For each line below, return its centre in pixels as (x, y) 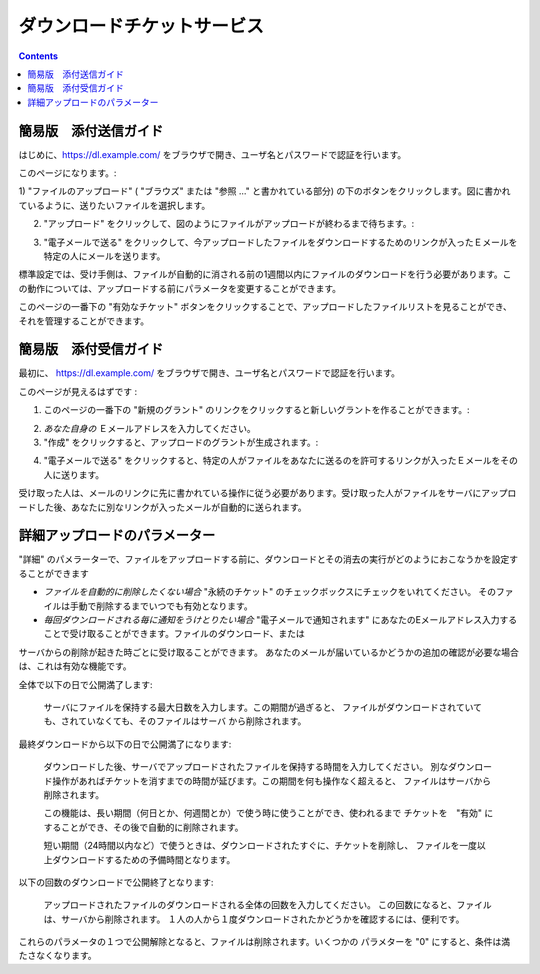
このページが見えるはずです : (78, 391)
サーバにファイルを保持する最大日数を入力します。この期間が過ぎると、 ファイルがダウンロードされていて (262, 707)
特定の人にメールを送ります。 (104, 256)
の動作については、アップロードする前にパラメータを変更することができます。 (180, 288)
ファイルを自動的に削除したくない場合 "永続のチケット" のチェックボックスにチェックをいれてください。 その (270, 592)
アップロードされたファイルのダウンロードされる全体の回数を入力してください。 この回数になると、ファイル (267, 905)
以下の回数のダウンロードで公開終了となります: (116, 882)
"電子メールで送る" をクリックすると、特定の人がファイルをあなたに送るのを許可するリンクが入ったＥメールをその (281, 461)
